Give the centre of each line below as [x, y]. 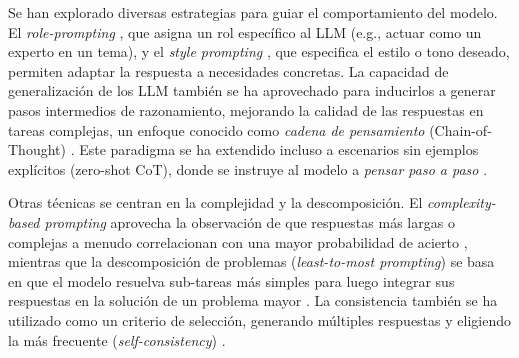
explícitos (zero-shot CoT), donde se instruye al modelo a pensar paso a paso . [248, 168]
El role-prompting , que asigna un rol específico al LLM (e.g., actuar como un [245, 31]
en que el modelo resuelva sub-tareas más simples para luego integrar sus [231, 280]
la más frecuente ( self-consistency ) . [117, 339]
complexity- [461, 202]
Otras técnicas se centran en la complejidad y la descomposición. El [215, 202]
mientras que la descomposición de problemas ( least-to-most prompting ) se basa [251, 261]
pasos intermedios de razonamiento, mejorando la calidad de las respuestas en [246, 109]
